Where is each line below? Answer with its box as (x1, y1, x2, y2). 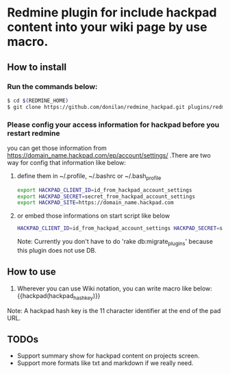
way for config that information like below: (7, 158, 127, 166)
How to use (7, 266, 56, 278)
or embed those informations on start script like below (16, 212, 170, 220)
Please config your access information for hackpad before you (7, 120, 220, 129)
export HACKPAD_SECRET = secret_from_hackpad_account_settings (16, 193, 196, 200)
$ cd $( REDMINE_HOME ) (7, 97, 69, 104)
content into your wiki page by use (7, 19, 207, 35)
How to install (7, 61, 67, 73)
